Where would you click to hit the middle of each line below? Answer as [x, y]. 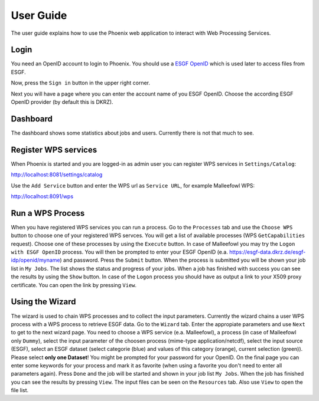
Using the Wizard [43, 302]
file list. [20, 390]
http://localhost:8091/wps [42, 196]
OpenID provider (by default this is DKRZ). [62, 102]
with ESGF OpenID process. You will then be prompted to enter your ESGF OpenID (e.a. [120, 252]
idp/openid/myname [35, 260]
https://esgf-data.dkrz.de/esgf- [268, 252]
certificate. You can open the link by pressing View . [74, 285]
